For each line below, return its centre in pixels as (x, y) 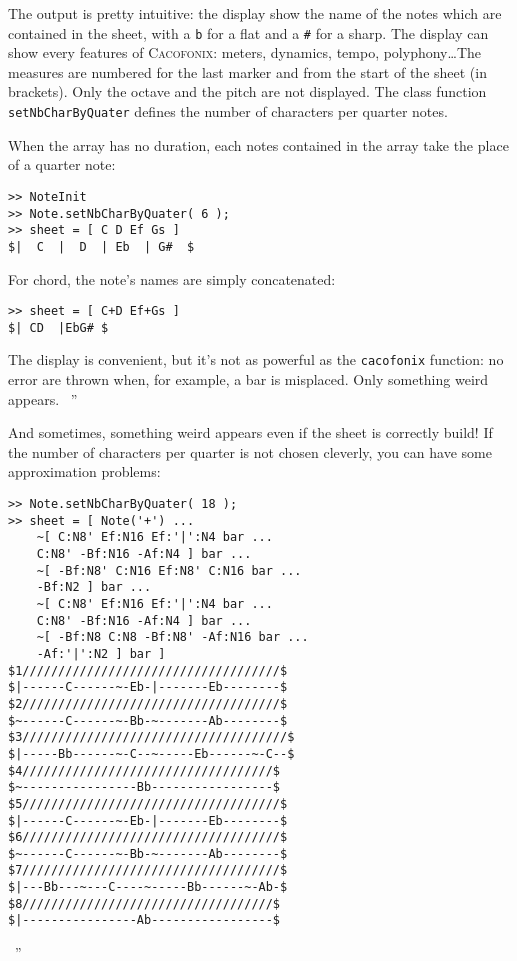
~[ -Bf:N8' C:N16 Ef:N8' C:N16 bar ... (169, 570)
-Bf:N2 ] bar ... (94, 587)
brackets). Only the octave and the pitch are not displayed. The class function (247, 91)
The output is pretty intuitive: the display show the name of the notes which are (255, 13)
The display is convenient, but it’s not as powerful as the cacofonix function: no (256, 359)
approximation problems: (84, 471)
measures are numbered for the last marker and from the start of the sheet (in (247, 71)
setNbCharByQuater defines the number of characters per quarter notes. (228, 111)
